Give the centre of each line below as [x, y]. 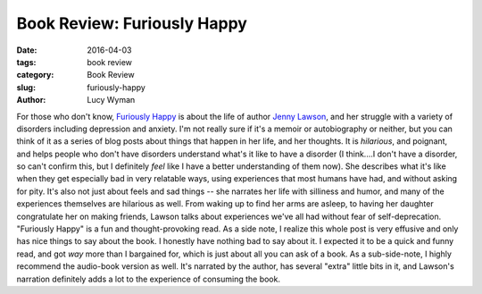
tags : [26, 62]
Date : [27, 50]
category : [35, 75]
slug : [26, 87]
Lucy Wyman [111, 100]
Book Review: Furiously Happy [132, 23]
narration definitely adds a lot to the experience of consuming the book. [149, 279]
